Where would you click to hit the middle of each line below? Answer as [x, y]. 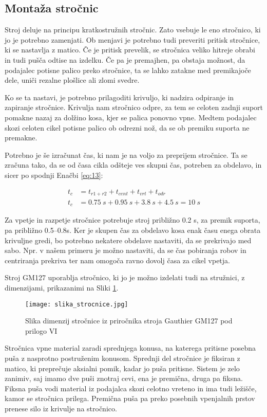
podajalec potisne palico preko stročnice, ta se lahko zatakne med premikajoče [128, 70]
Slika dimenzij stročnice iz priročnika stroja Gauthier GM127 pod [129, 321]
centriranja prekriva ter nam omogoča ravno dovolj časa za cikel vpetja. [117, 260]
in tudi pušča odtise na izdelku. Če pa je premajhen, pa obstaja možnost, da [125, 59]
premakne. [21, 138]
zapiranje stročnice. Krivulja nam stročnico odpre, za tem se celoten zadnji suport [134, 107]
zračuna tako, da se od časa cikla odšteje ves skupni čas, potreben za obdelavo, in [133, 165]
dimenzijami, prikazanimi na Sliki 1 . [62, 288]
